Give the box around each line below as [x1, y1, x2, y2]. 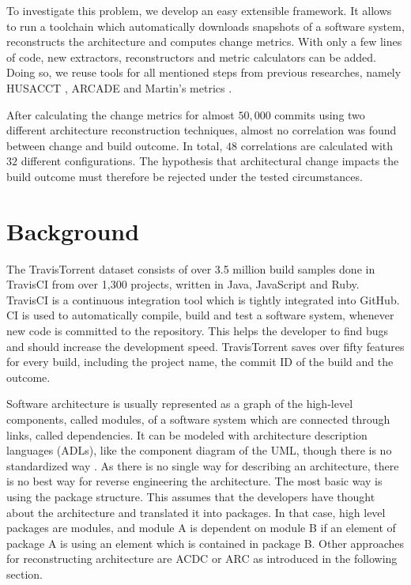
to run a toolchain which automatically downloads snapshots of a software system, [6, 17, 405, 34]
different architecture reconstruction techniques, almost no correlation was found [6, 122, 397, 138]
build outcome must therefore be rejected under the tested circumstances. [6, 168, 363, 184]
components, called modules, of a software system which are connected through [6, 411, 390, 427]
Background [6, 214, 140, 247]
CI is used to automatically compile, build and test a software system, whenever [6, 307, 394, 323]
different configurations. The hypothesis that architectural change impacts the [21, 153, 399, 169]
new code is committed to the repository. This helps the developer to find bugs [6, 323, 389, 339]
